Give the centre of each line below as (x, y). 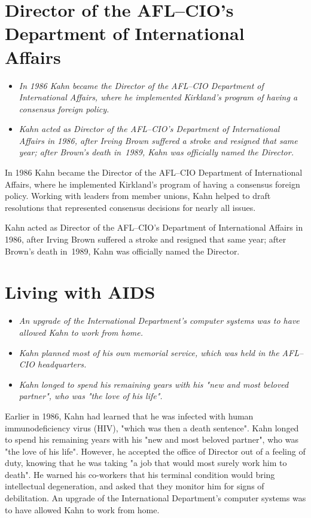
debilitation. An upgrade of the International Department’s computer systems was (155, 498)
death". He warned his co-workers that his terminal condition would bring (140, 474)
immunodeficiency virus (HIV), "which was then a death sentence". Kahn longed (152, 427)
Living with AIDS (80, 292)
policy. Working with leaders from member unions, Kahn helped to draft (138, 196)
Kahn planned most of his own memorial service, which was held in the (149, 352)
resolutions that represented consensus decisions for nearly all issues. (130, 207)
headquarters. (62, 364)
